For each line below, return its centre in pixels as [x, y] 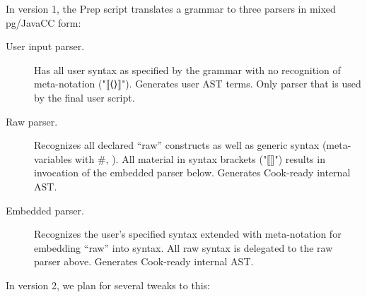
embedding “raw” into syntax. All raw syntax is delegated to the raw [183, 247]
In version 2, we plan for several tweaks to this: [108, 285]
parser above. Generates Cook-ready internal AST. [144, 261]
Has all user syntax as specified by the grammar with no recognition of [187, 69]
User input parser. [45, 46]
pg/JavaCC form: [43, 22]
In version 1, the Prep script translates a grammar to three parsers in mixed [171, 8]
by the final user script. [85, 97]
